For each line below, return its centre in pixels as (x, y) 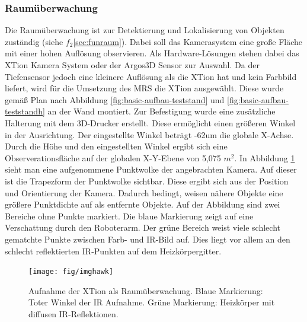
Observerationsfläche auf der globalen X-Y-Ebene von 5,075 (113, 157)
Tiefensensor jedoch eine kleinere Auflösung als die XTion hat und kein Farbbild (151, 76)
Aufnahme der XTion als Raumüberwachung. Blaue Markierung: (146, 290)
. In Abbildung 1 (265, 157)
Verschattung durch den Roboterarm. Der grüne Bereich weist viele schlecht (143, 227)
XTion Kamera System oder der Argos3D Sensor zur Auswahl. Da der (132, 65)
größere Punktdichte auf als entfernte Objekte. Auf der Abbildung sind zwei (143, 204)
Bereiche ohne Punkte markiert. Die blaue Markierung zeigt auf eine (129, 216)
